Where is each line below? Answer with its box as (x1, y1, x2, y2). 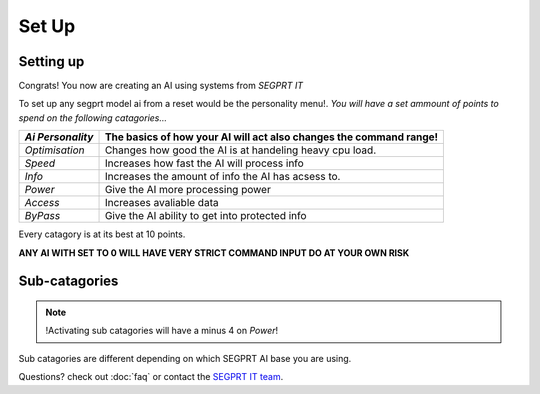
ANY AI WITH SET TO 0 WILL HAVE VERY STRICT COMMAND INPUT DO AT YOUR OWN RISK (18, 246, 410, 259)
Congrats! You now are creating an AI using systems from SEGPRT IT (18, 80, 304, 92)
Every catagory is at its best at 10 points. (18, 228, 186, 240)
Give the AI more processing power (104, 183, 272, 197)
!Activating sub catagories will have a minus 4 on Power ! (45, 325, 279, 337)
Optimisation (24, 143, 85, 157)
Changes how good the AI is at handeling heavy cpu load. (104, 143, 377, 157)
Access (24, 196, 60, 210)
